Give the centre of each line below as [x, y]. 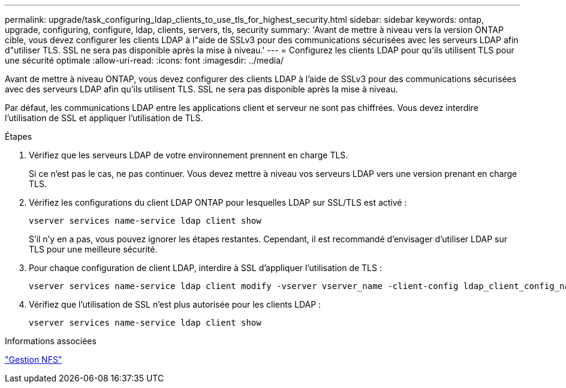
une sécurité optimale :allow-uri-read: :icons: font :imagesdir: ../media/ [144, 60]
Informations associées [51, 341]
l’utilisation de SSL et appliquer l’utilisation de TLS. [104, 118]
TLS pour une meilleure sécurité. [93, 249]
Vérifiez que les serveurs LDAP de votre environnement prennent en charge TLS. [189, 155]
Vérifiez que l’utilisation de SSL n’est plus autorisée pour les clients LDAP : [175, 304]
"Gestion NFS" [34, 360]
